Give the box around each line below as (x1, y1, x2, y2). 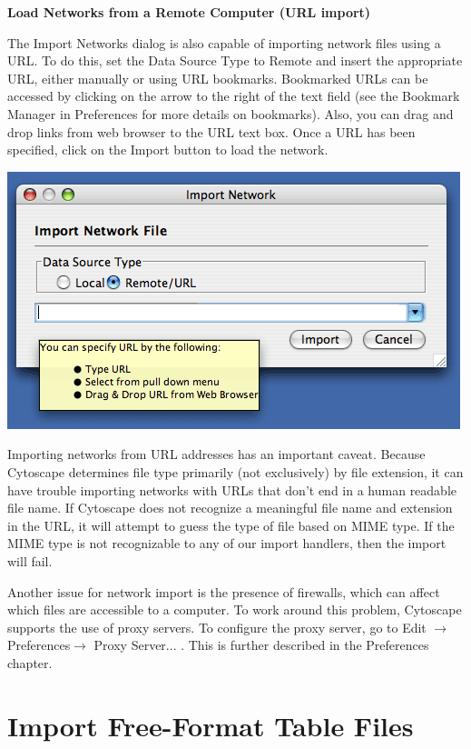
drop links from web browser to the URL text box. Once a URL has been (7, 122, 416, 141)
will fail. (7, 551, 53, 570)
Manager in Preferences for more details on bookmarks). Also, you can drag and (7, 104, 454, 123)
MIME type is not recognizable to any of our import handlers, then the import (7, 534, 446, 553)
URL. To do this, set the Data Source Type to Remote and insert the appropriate (7, 51, 463, 70)
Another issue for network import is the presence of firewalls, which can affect (7, 582, 440, 601)
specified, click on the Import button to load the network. (7, 140, 329, 159)
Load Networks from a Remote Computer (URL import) (7, 3, 371, 21)
